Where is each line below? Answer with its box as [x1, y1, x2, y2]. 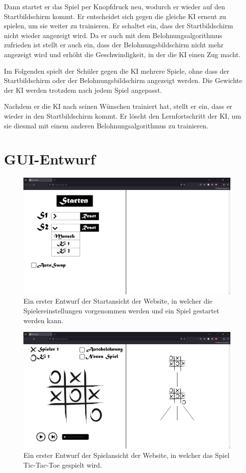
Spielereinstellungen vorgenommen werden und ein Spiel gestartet [23, 305, 220, 315]
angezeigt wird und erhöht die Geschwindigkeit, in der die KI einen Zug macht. [4, 49, 241, 59]
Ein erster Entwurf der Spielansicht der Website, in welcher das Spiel [23, 450, 230, 460]
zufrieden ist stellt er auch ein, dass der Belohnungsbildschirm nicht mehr [4, 40, 224, 50]
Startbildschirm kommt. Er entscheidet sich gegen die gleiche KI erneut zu [4, 11, 226, 21]
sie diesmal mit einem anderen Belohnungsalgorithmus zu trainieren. [4, 120, 208, 130]
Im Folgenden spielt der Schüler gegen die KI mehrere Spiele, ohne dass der [4, 65, 229, 76]
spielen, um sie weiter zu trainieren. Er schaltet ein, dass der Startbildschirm [4, 21, 233, 31]
